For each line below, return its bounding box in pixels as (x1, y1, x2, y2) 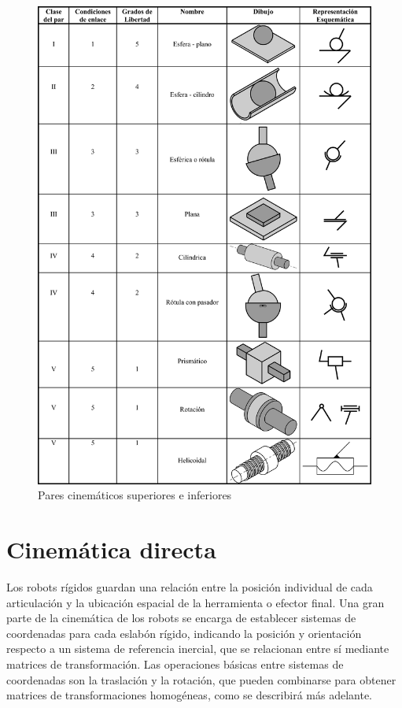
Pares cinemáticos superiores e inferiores (38, 487, 232, 503)
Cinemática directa (6, 533, 216, 565)
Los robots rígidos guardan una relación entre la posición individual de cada (6, 578, 373, 595)
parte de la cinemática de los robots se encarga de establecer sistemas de (6, 610, 356, 626)
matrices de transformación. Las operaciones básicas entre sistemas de (6, 655, 344, 672)
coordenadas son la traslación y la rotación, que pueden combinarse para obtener (6, 671, 396, 688)
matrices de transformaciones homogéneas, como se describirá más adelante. (6, 687, 372, 703)
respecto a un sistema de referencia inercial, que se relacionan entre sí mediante (6, 640, 389, 657)
